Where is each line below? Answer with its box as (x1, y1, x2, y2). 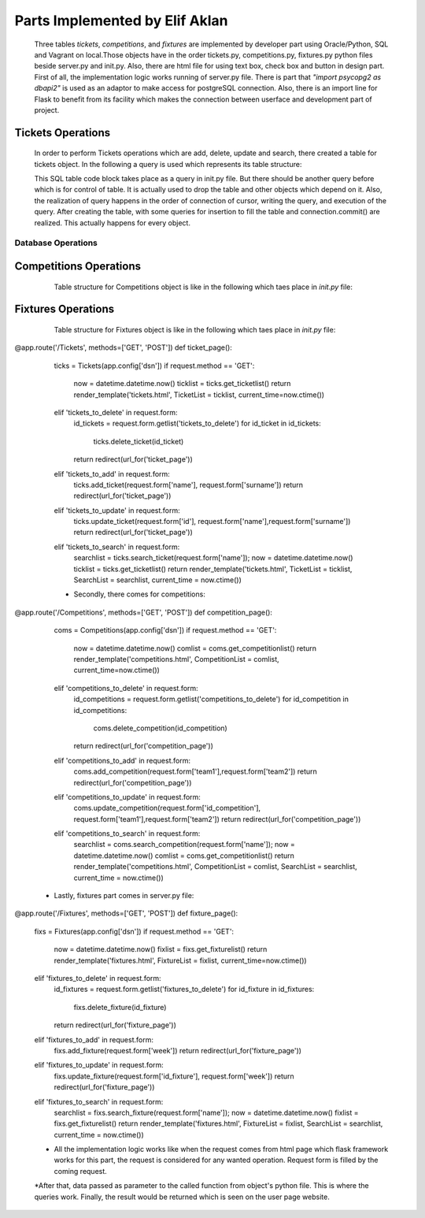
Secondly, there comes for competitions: (73, 589, 206, 599)
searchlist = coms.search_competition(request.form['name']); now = (73, 840, 295, 849)
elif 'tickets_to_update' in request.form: (54, 505, 180, 515)
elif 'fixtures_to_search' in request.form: (34, 1097, 164, 1106)
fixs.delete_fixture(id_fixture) (73, 1002, 167, 1012)
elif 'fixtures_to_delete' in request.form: (34, 973, 161, 982)
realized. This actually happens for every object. (34, 217, 190, 228)
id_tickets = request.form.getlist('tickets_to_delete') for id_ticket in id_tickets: (73, 418, 322, 429)
